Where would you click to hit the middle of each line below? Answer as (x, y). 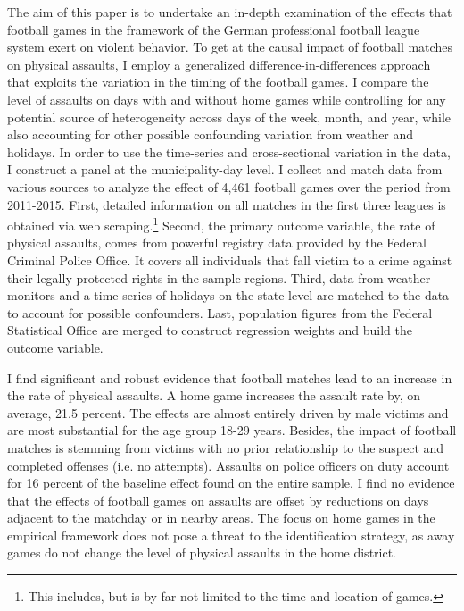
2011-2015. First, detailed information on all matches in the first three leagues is (227, 204)
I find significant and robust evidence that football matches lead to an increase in (230, 377)
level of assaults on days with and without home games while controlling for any (227, 99)
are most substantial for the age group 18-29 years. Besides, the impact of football (232, 430)
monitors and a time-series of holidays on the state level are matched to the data (228, 295)
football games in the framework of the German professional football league (214, 29)
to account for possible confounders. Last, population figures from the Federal (220, 312)
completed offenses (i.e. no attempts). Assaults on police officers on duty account (228, 465)
